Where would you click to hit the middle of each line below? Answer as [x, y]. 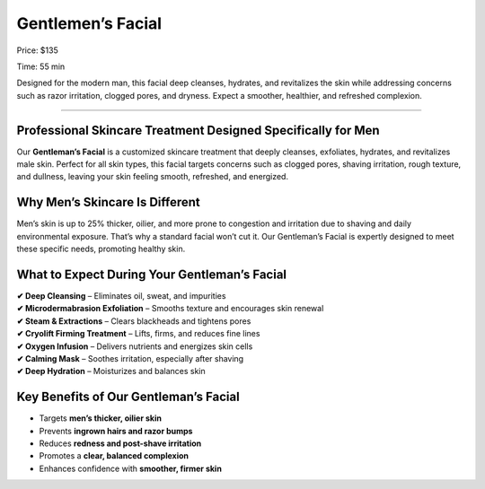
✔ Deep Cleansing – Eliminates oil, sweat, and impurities [121, 296]
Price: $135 [37, 50]
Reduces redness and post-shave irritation [120, 443]
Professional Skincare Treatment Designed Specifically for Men [198, 130]
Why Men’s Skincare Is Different [109, 202]
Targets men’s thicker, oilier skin [100, 418]
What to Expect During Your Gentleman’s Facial [152, 274]
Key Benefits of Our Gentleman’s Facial [128, 397]
